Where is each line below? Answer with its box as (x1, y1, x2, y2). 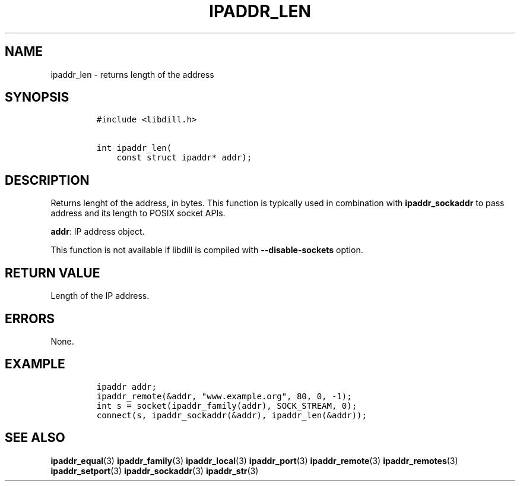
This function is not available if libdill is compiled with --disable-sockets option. (50, 245, 363, 255)
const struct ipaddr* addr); (116, 153, 252, 163)
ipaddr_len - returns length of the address (50, 69, 214, 80)
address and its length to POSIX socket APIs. (50, 208, 226, 219)
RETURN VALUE (5, 265, 100, 280)
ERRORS (5, 311, 55, 326)
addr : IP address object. (50, 226, 145, 237)
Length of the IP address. (50, 291, 150, 301)
